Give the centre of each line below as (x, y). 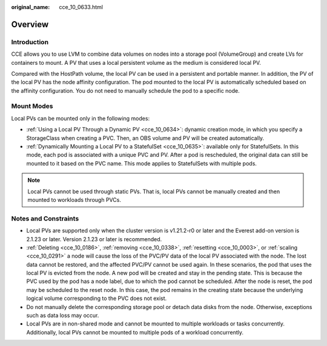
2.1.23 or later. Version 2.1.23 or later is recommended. (94, 239)
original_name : (31, 7)
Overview (30, 24)
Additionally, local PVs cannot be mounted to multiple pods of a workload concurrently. (135, 332)
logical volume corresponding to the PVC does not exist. (97, 298)
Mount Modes (32, 106)
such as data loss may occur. (63, 316)
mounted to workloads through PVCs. (74, 199)
